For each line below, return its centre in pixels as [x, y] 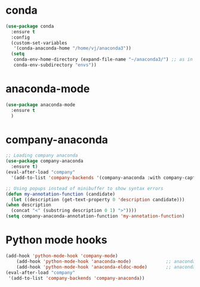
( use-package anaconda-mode [41, 105]
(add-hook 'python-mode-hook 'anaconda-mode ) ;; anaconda [106, 261]
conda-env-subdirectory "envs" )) [55, 65]
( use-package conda [30, 26]
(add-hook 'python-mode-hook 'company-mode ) [62, 256]
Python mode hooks [56, 240]
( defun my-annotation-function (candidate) [61, 194]
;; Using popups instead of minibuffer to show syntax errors [84, 188]
